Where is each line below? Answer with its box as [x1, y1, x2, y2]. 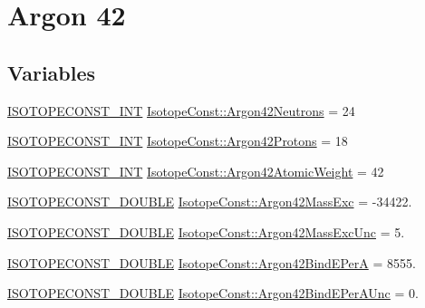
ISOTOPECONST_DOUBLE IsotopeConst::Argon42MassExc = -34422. [7, 192, 412, 211]
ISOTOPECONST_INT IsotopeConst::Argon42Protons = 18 [7, 131, 348, 150]
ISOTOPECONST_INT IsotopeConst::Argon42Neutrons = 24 [7, 101, 355, 120]
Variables [7, 58, 96, 86]
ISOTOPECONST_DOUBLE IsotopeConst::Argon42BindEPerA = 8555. [7, 253, 416, 272]
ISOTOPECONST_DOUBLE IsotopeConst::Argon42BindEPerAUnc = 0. [7, 284, 419, 303]
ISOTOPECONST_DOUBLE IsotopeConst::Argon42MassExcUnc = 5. [7, 222, 405, 241]
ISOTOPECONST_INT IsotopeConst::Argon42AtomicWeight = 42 [7, 161, 384, 180]
